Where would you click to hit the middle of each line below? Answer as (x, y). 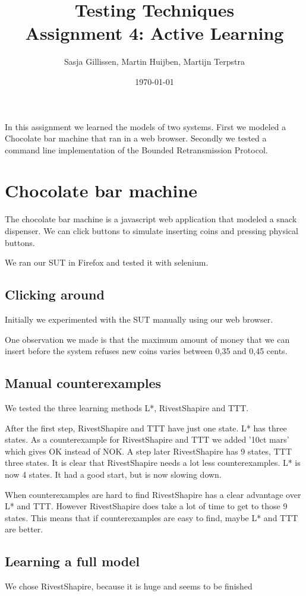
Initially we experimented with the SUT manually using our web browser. (139, 319)
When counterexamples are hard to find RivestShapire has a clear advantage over (153, 494)
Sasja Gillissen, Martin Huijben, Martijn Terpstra (154, 62)
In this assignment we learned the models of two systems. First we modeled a (146, 126)
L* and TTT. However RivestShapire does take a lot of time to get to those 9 (146, 506)
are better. (24, 529)
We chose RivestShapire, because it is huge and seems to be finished (129, 586)
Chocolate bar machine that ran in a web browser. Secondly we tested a (136, 138)
